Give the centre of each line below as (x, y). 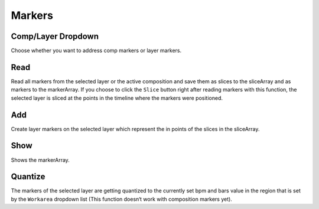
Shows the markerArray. (40, 160)
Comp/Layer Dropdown (55, 36)
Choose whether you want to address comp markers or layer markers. (96, 51)
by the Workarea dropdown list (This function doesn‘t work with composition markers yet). (122, 199)
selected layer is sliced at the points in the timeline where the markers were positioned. (117, 98)
